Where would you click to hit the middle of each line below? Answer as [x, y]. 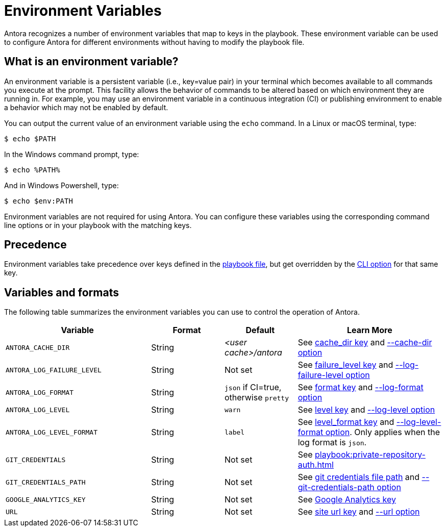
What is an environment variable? [91, 62]
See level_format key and [346, 422]
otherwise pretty [256, 398]
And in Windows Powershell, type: [61, 185]
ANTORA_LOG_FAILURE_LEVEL [54, 370]
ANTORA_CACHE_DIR [38, 347]
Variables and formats [61, 292]
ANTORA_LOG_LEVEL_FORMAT [52, 432]
